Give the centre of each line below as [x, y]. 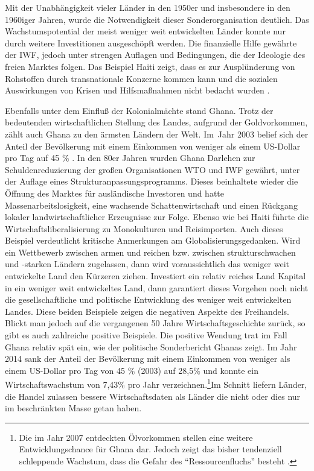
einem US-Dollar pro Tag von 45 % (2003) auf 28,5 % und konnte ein [132, 370]
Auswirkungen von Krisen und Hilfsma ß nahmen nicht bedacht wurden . [137, 90]
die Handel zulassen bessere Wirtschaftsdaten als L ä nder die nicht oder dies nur [153, 396]
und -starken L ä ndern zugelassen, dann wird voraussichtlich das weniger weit [147, 264]
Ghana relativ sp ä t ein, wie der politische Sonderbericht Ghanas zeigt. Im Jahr [151, 346]
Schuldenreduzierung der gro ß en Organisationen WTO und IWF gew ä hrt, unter [152, 169]
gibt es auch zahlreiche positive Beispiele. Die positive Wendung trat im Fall [146, 335]
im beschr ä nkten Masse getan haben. [73, 408]
